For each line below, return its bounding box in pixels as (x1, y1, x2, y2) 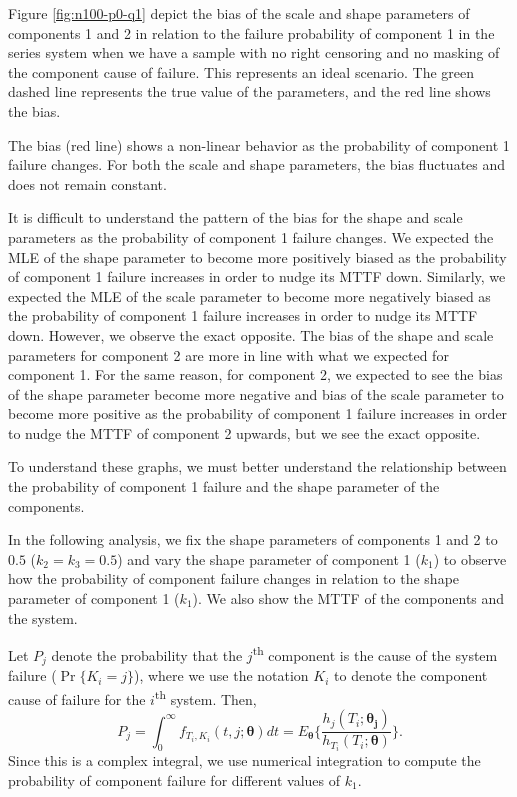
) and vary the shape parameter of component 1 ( (117, 548, 421, 569)
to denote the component (334, 665, 488, 686)
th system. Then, (154, 685, 257, 709)
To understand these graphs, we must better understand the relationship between (8, 456, 507, 477)
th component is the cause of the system (252, 642, 498, 665)
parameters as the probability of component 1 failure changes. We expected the (8, 226, 494, 247)
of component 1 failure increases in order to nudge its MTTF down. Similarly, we (8, 266, 506, 287)
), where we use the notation (133, 665, 309, 686)
